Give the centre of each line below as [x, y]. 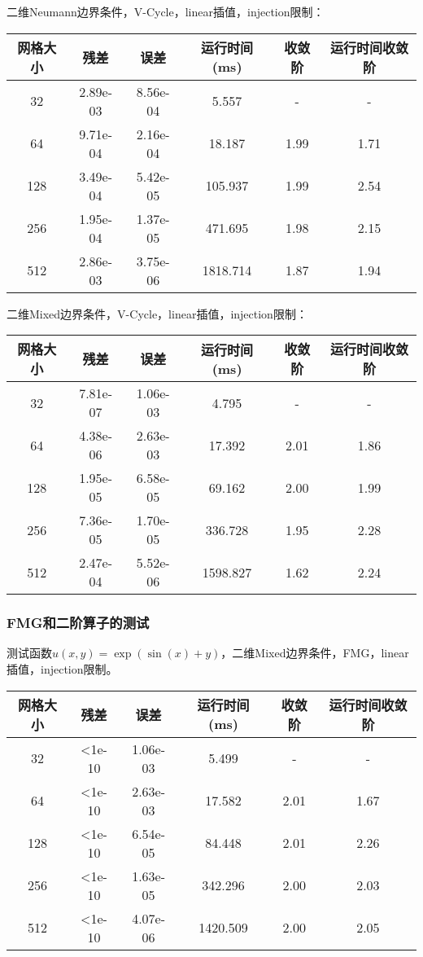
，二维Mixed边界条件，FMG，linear [315, 653]
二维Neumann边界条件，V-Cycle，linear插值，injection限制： [166, 11]
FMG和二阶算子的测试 [78, 623]
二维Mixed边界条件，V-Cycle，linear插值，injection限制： [157, 313]
